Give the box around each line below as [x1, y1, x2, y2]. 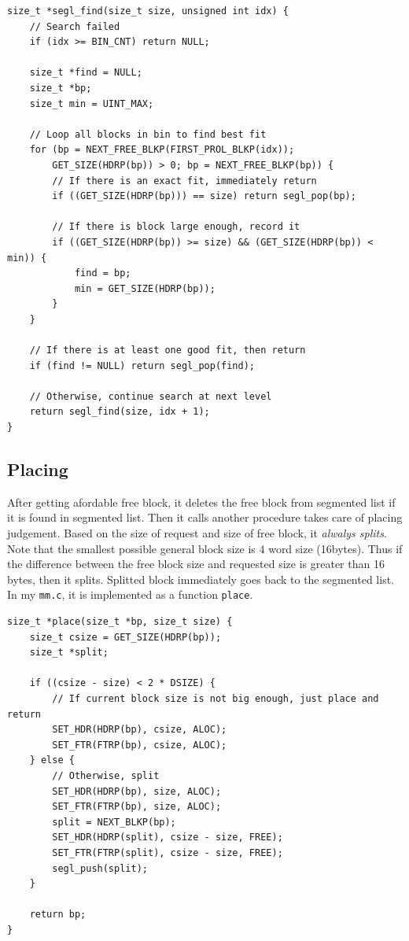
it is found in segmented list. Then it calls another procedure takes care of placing [7, 509, 403, 526]
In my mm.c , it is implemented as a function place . [7, 586, 253, 603]
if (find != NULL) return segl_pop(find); [29, 360, 255, 371]
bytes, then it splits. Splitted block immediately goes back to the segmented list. [7, 570, 394, 587]
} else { [29, 755, 75, 766]
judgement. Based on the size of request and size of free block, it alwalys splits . [7, 525, 387, 541]
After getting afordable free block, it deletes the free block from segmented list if [7, 493, 396, 510]
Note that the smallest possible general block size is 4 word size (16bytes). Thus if [7, 540, 403, 556]
